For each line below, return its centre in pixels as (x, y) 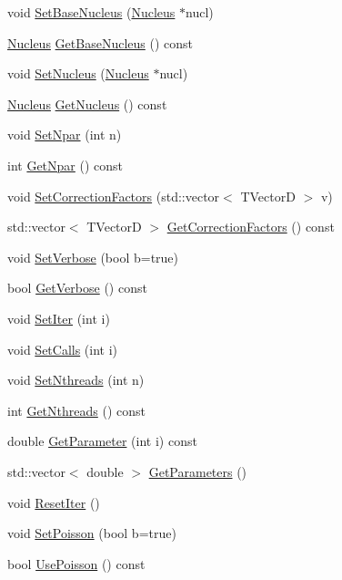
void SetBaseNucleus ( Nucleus (91, 12)
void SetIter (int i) (59, 318)
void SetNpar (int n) (65, 135)
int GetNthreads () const (76, 410)
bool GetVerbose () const (77, 288)
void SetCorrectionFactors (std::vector (114, 196)
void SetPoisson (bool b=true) (92, 533)
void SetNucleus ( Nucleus (78, 73)
